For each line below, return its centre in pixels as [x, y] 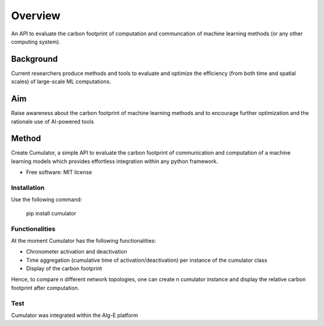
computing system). [36, 41]
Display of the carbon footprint [64, 268]
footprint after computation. [45, 288]
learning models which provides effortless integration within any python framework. [115, 161]
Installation [28, 188]
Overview [36, 16]
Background [34, 59]
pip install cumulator [51, 213]
